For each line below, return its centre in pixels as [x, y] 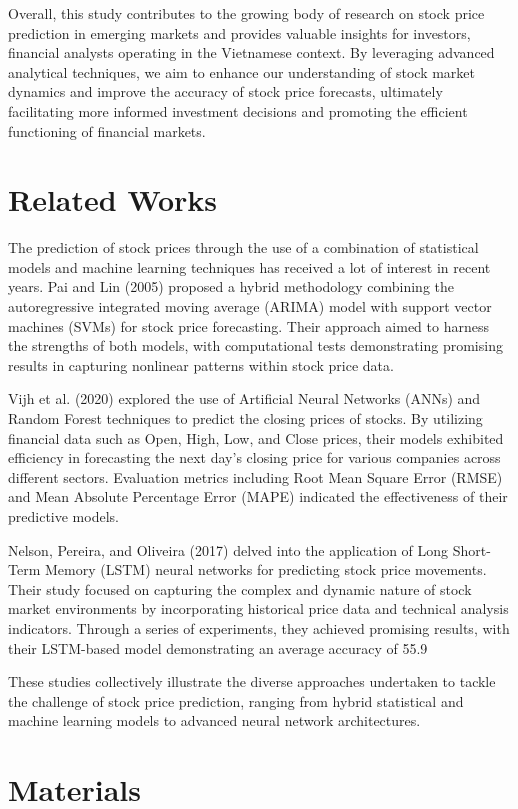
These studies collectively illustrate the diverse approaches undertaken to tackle [252, 681]
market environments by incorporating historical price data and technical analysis [258, 608]
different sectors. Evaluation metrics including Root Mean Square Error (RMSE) [255, 476]
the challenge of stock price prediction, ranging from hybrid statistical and [236, 700]
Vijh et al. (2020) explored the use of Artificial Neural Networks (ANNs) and [244, 398]
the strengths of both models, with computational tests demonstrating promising [255, 345]
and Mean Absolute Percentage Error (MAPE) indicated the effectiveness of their [258, 496]
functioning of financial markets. [107, 130]
